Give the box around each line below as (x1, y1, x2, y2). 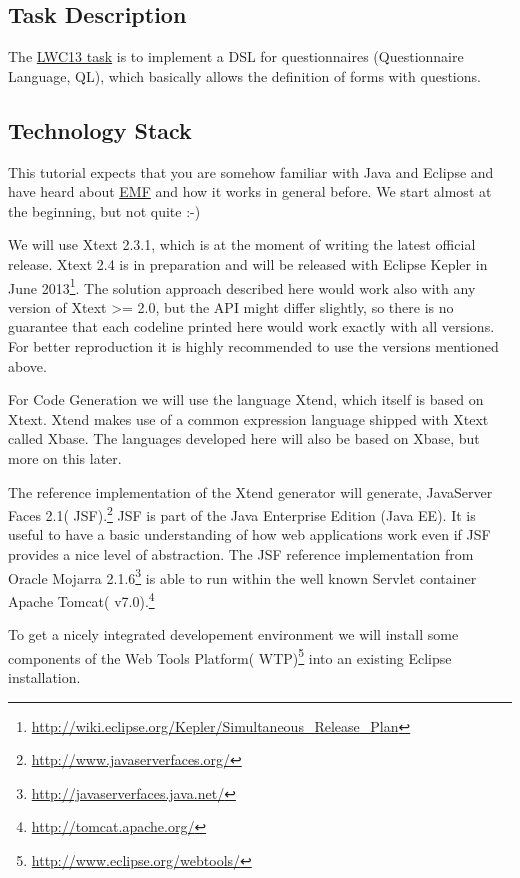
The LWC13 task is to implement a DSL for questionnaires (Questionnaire (8, 46, 464, 67)
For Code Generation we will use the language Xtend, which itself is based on (8, 389, 484, 410)
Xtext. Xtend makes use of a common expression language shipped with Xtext (8, 408, 489, 429)
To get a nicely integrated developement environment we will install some (8, 624, 459, 645)
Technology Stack (8, 114, 192, 145)
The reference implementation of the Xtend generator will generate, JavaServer (8, 481, 493, 502)
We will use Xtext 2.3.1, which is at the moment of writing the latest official (8, 234, 476, 255)
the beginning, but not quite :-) (8, 200, 201, 221)
